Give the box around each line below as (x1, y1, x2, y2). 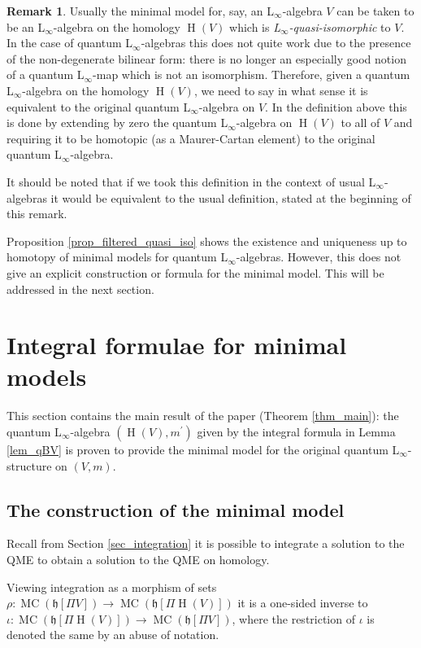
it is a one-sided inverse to (237, 594, 368, 611)
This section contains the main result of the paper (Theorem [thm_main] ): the (7, 407, 399, 424)
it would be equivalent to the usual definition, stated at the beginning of (50, 189, 411, 206)
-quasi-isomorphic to (289, 18, 391, 35)
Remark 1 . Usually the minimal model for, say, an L (7, 2, 275, 19)
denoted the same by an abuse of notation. (7, 626, 219, 643)
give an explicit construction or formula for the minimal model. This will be (7, 264, 384, 281)
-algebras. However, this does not (236, 248, 401, 265)
